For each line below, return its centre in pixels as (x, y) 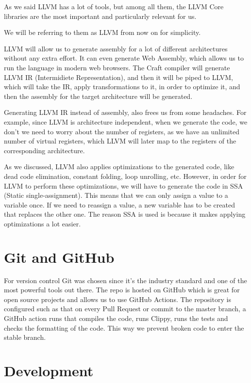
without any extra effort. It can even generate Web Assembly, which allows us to (124, 58)
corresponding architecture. (44, 150)
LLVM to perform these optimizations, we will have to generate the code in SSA (124, 185)
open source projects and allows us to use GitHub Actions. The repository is (117, 299)
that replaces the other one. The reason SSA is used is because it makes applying (125, 214)
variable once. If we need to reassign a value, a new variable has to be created (119, 204)
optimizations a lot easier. (42, 223)
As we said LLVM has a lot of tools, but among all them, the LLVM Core (114, 6)
